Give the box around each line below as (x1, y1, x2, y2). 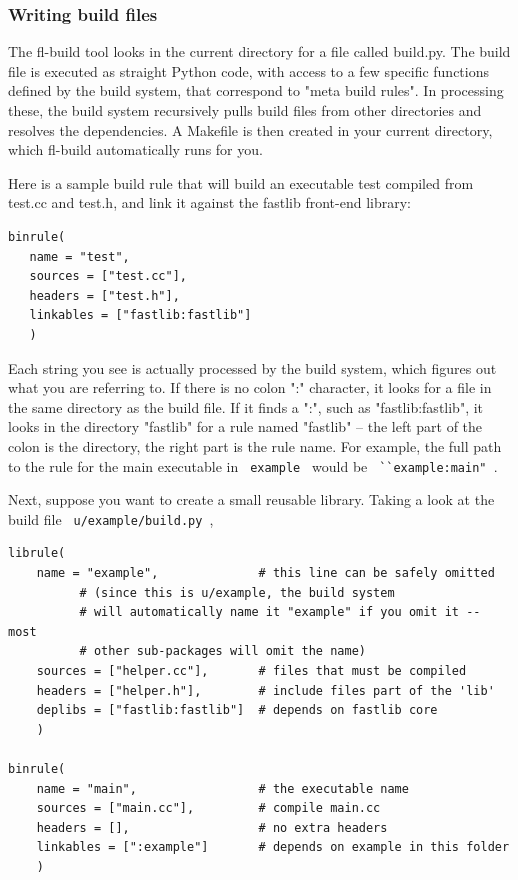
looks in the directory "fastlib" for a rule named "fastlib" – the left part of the (8, 416, 483, 437)
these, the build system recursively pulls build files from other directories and (8, 100, 482, 120)
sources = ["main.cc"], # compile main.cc (36, 801, 381, 816)
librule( (8, 546, 66, 561)
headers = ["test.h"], (29, 288, 180, 303)
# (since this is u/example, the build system (79, 585, 395, 600)
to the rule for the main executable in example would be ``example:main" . (8, 455, 498, 476)
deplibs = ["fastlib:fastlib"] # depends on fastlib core (36, 703, 438, 718)
